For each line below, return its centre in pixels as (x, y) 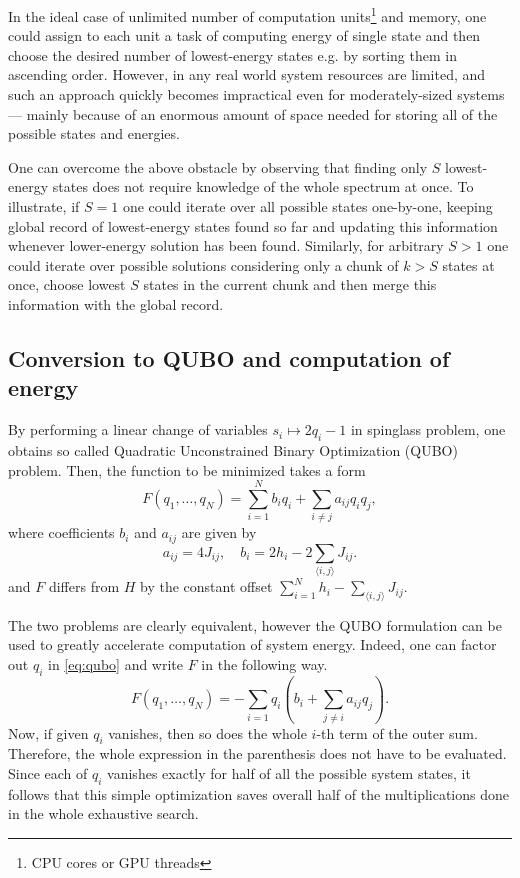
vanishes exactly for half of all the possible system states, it (289, 772)
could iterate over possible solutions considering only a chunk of (203, 264)
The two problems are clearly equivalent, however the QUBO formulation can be (255, 624)
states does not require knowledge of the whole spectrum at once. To (263, 186)
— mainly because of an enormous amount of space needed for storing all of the (253, 113)
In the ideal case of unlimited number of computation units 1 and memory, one (247, 14)
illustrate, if (44, 206)
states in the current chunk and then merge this (290, 284)
